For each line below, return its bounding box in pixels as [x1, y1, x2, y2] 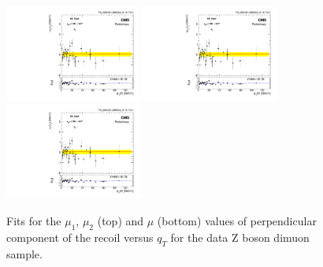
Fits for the [6, 212, 61, 228]
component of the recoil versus [6, 228, 154, 245]
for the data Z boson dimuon [170, 228, 310, 245]
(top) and [97, 212, 144, 228]
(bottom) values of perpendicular [157, 212, 317, 228]
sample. [6, 245, 43, 261]
